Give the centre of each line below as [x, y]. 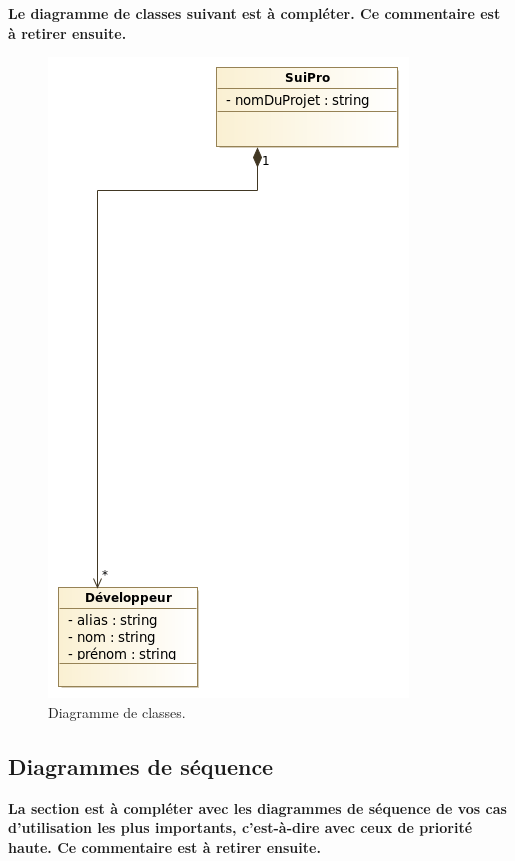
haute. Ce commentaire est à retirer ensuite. [164, 846]
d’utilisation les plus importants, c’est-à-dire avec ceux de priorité [240, 827]
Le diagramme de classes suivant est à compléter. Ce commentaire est [254, 13]
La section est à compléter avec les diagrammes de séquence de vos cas [257, 807]
